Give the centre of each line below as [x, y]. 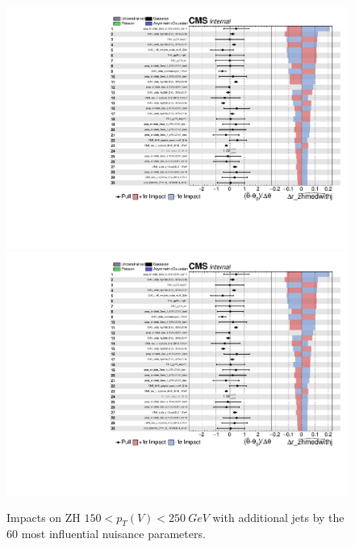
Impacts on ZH [44, 517]
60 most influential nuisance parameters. [106, 534]
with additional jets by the [278, 517]
